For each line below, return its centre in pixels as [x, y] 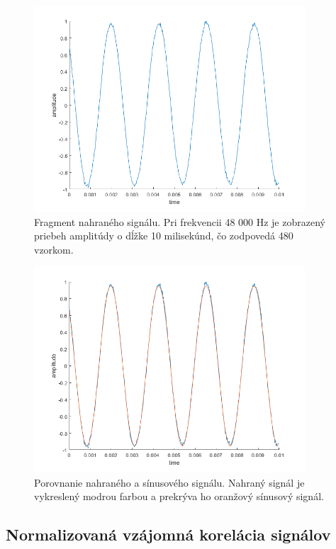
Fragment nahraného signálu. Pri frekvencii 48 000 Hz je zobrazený [180, 221]
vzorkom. [54, 249]
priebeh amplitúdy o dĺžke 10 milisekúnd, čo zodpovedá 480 [164, 236]
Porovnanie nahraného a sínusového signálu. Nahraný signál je [169, 482]
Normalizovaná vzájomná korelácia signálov [168, 534]
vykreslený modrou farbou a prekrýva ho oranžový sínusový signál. [179, 496]
